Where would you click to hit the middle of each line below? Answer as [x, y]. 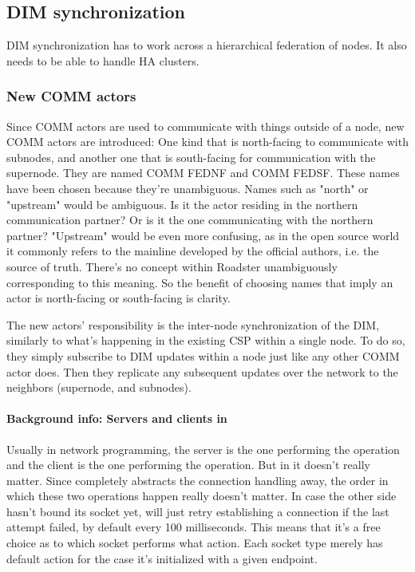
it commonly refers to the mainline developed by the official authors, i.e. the [193, 251]
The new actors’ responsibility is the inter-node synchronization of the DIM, [193, 324]
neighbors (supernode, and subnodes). [99, 387]
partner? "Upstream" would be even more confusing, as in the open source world [203, 235]
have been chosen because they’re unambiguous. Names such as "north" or [188, 188]
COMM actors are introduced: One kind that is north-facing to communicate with [207, 142]
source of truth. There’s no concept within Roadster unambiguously [172, 266]
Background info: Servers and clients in [117, 418]
